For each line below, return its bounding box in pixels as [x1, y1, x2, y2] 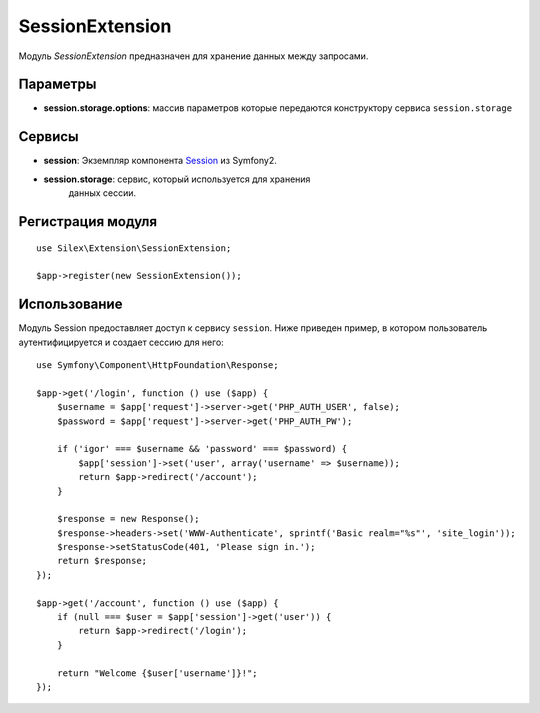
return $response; [56, 555, 148, 567]
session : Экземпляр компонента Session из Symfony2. [43, 155, 277, 167]
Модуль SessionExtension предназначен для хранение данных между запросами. [18, 50, 369, 62]
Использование [18, 296, 123, 313]
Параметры [18, 76, 97, 93]
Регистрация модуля [18, 213, 158, 230]
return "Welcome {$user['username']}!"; [56, 667, 259, 679]
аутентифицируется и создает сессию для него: [18, 336, 224, 348]
